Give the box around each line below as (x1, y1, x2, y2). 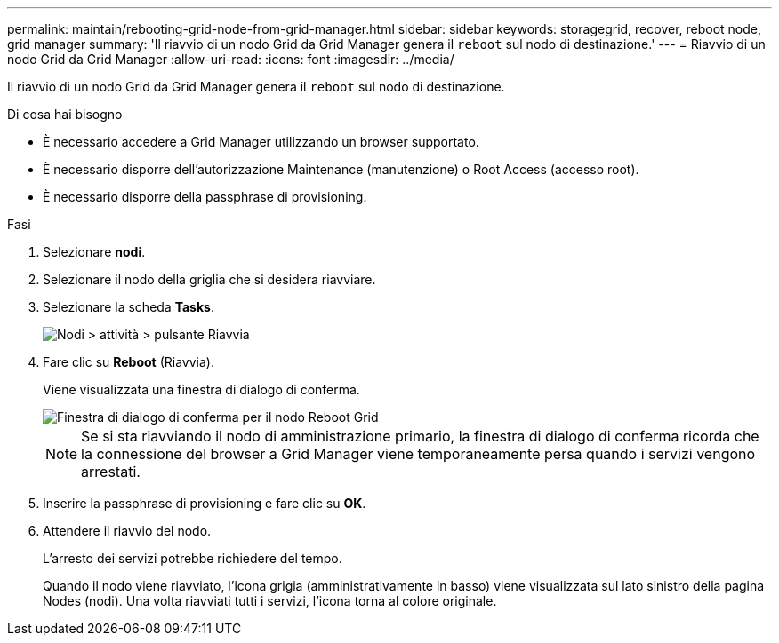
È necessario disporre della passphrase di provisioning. (43, 189, 367, 204)
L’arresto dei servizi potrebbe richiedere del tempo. (43, 551, 342, 566)
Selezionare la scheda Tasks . (43, 299, 214, 314)
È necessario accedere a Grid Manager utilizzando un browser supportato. (43, 134, 479, 149)
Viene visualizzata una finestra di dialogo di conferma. (43, 382, 360, 397)
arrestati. (81, 463, 141, 480)
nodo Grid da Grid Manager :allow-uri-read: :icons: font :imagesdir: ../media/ (7, 52, 454, 67)
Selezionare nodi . (43, 244, 146, 259)
